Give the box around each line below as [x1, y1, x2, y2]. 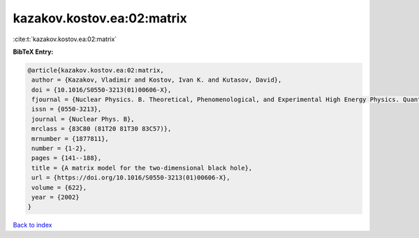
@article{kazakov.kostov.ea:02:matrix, [27, 66, 164, 74]
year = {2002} [31, 193, 80, 201]
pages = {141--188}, [31, 154, 102, 162]
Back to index [13, 221, 52, 230]
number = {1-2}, [31, 144, 87, 153]
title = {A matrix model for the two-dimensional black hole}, [31, 164, 253, 172]
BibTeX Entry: [13, 47, 54, 56]
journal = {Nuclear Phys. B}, [31, 115, 135, 123]
